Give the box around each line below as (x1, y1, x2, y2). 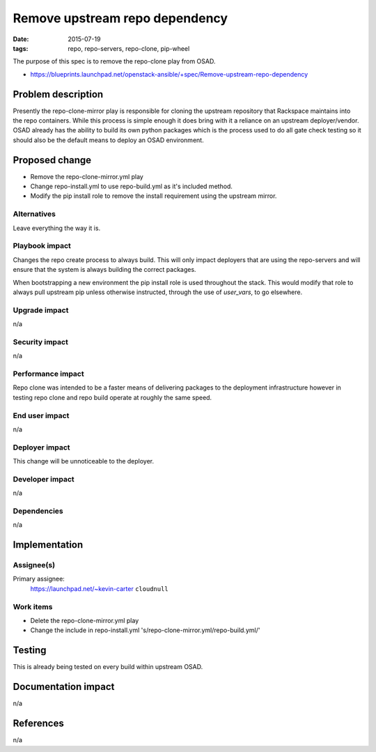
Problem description (13, 88, 104, 100)
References (13, 718, 64, 730)
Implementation (13, 539, 84, 551)
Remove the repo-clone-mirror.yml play (30, 172, 144, 181)
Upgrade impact (13, 305, 69, 315)
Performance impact (13, 369, 84, 378)
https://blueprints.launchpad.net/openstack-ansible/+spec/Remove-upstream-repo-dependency (30, 70, 308, 78)
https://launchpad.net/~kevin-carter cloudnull (30, 584, 169, 592)
